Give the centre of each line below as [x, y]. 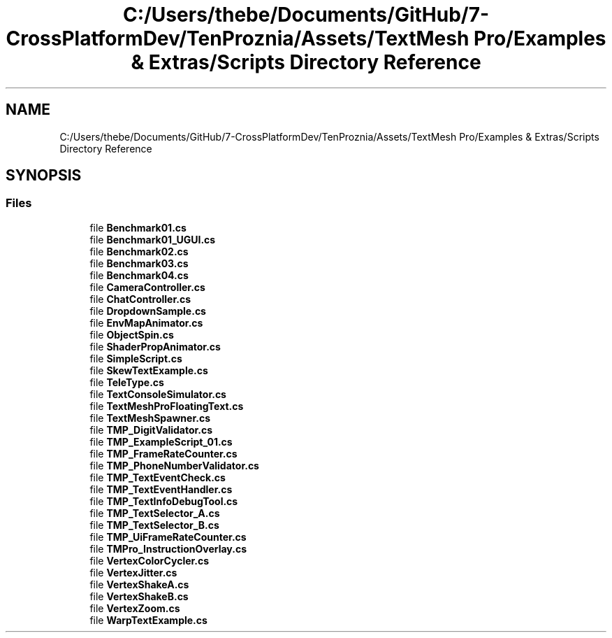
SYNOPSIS [44, 176]
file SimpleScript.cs [136, 358]
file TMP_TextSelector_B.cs [154, 525]
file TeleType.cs [127, 382]
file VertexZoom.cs [135, 608]
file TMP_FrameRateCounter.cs [163, 453]
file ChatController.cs [140, 299]
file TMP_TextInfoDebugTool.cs [164, 501]
